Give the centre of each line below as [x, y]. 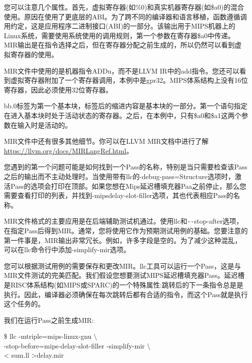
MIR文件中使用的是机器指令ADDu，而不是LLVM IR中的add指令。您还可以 [122, 70]
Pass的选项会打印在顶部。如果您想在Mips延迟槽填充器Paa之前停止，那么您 [128, 186]
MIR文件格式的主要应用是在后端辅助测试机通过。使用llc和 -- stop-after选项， [124, 221]
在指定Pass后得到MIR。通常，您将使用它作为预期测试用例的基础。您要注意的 [126, 230]
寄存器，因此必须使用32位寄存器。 [58, 89]
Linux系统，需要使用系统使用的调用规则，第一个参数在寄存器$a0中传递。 [119, 35]
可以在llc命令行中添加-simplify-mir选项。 [67, 250]
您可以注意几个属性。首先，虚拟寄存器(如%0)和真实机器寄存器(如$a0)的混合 [124, 7]
